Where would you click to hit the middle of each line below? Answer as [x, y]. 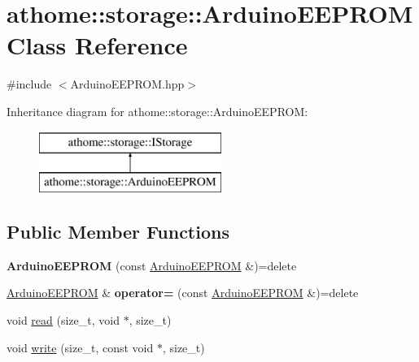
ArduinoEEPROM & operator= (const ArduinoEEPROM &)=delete [183, 293]
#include [29, 84]
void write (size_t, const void [80, 347]
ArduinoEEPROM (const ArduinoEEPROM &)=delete [152, 265]
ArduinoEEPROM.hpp [127, 84]
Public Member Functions [118, 232]
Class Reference [97, 45]
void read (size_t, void [63, 320]
